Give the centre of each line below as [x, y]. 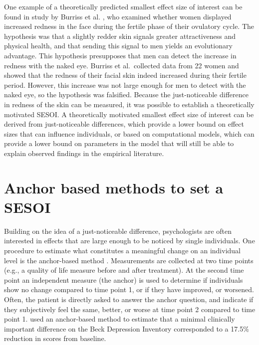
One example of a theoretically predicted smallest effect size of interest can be [123, 6]
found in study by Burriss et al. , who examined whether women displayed [118, 16]
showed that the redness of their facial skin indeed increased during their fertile [125, 75]
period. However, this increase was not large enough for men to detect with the [125, 85]
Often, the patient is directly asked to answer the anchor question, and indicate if [129, 299]
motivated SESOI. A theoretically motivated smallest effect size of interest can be [129, 114]
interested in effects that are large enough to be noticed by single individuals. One [129, 241]
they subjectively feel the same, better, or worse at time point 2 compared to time [130, 309]
